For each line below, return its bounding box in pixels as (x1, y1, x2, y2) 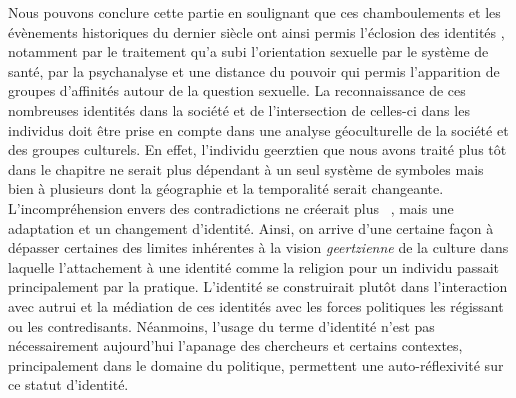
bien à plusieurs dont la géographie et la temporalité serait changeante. (8, 178, 444, 199)
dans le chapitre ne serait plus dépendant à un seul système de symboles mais (8, 158, 484, 179)
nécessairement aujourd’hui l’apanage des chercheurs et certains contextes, (8, 335, 463, 356)
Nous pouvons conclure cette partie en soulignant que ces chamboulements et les (8, 2, 501, 22)
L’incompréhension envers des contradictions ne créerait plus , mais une (8, 197, 454, 218)
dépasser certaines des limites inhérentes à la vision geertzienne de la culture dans (8, 237, 509, 258)
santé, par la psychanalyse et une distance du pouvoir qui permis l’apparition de (8, 60, 500, 81)
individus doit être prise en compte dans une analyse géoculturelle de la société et (8, 119, 509, 140)
